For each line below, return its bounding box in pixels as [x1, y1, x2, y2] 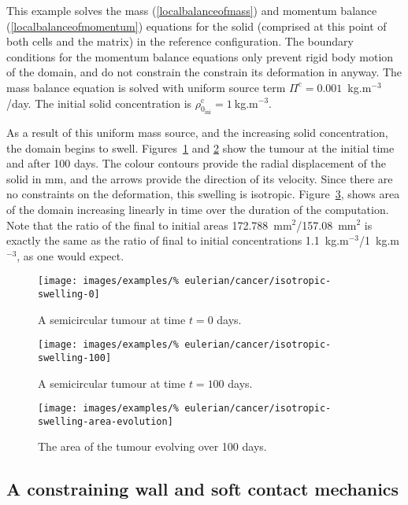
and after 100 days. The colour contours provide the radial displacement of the [6, 155, 386, 171]
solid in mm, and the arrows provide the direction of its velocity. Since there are [6, 170, 393, 186]
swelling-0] [38, 289, 100, 300]
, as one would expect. [17, 247, 124, 264]
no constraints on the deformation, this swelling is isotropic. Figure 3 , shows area [6, 186, 400, 202]
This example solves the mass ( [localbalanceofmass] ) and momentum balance [6, 2, 377, 18]
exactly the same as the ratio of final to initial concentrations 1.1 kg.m [6, 232, 349, 249]
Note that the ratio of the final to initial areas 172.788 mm [6, 216, 292, 233]
